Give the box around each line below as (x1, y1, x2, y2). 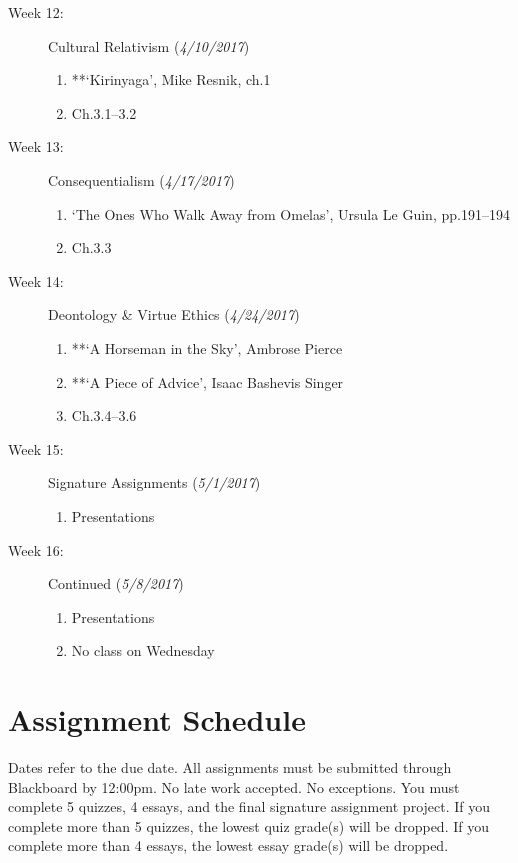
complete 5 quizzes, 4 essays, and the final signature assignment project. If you (8, 796, 491, 817)
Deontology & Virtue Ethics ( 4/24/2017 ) (48, 304, 300, 325)
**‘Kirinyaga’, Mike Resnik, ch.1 (71, 69, 271, 90)
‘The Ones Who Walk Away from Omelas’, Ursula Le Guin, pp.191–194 (71, 203, 510, 224)
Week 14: (8, 270, 64, 291)
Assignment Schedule (8, 699, 306, 740)
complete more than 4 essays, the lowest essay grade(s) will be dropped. (8, 835, 449, 856)
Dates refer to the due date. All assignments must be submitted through (8, 757, 452, 777)
